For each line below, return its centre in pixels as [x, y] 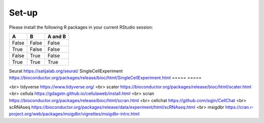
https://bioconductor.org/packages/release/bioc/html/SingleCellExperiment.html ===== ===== [105, 78]
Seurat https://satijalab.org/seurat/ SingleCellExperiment [66, 71]
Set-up [23, 13]
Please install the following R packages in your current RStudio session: [81, 27]
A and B [57, 36]
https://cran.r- [239, 107]
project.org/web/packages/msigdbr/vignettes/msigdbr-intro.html [74, 114]
